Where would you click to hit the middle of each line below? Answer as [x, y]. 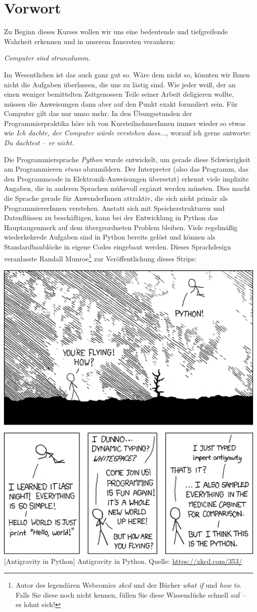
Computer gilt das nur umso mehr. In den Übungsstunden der [98, 113]
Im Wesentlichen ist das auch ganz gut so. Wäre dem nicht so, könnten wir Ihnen [127, 74]
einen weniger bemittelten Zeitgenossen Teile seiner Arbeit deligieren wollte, [119, 94]
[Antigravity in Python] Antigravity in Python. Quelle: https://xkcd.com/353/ [123, 561]
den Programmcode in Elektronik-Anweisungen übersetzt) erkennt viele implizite [127, 178]
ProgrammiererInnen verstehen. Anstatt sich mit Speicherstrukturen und [114, 208]
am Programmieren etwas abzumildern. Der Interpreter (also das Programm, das [126, 169]
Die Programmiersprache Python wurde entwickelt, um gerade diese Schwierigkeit [127, 159]
